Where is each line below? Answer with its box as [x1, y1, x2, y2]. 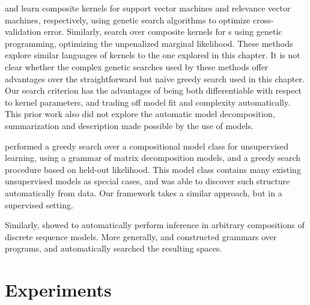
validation [5, 25, 41, 38]
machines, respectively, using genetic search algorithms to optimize [5, 13, 251, 26]
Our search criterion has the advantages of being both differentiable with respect [5, 84, 302, 97]
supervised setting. [5, 198, 73, 211]
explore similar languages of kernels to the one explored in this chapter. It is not [5, 49, 300, 61]
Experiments [5, 277, 112, 302]
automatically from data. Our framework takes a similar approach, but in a [5, 186, 282, 199]
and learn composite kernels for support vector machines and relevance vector [5, 2, 291, 14]
